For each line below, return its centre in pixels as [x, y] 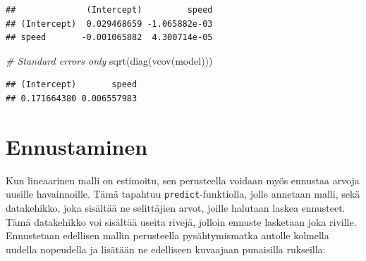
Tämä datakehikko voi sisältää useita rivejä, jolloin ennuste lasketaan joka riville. [181, 221]
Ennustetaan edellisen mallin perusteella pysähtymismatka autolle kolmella [167, 235]
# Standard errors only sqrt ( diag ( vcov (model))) [109, 60]
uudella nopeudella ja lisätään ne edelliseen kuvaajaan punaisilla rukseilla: [166, 249]
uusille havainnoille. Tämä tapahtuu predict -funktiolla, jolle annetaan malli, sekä [183, 194]
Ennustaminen [77, 146]
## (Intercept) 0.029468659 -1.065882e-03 [109, 24]
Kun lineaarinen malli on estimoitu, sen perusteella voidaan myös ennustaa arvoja [183, 180]
